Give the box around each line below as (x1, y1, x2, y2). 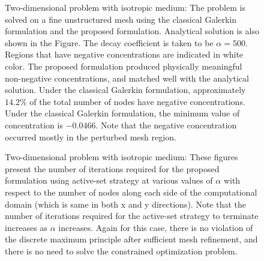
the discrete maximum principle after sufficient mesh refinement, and (5, 233, 258, 245)
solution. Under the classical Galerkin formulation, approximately (5, 83, 246, 96)
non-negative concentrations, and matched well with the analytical (5, 71, 249, 84)
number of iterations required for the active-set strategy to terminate (5, 209, 259, 222)
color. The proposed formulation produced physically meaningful (5, 59, 242, 72)
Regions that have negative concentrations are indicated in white (5, 48, 244, 61)
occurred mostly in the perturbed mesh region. (5, 130, 176, 143)
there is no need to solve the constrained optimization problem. (5, 244, 238, 257)
